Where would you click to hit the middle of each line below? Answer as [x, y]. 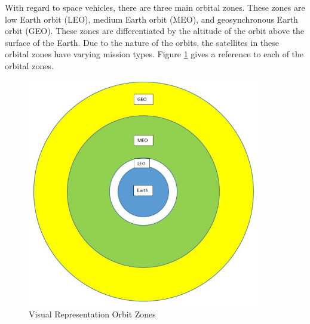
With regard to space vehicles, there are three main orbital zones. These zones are [155, 7]
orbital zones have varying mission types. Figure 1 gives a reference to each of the [154, 54]
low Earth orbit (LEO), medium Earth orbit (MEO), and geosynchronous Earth [151, 19]
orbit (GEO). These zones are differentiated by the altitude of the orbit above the [155, 31]
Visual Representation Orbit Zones [92, 314]
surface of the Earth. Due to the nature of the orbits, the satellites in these [142, 42]
